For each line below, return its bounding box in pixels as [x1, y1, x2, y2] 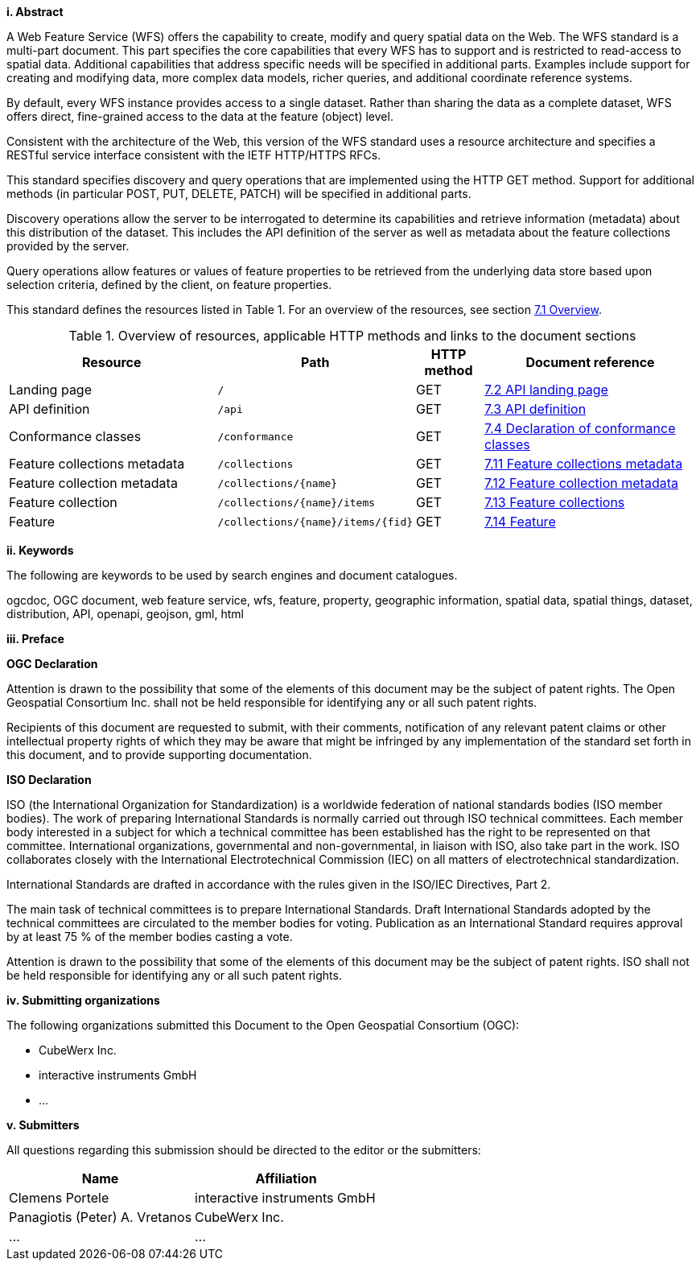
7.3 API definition [484, 401, 587, 417]
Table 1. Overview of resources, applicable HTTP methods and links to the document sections [68, 328, 636, 344]
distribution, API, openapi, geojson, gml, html [6, 607, 244, 621]
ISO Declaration [6, 773, 92, 786]
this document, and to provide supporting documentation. [6, 748, 312, 761]
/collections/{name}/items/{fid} [217, 515, 414, 528]
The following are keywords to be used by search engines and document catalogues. [6, 568, 458, 582]
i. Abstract [6, 5, 64, 19]
